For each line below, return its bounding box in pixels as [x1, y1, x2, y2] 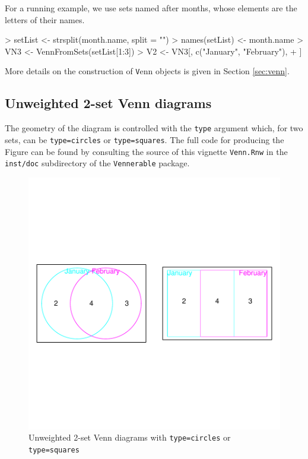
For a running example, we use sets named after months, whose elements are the [5, 2, 297, 14]
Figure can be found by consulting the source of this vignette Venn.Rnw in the [5, 145, 288, 157]
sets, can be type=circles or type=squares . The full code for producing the [5, 133, 284, 145]
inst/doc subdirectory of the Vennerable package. [5, 157, 190, 169]
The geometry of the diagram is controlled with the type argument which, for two [5, 122, 303, 134]
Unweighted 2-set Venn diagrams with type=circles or [28, 431, 231, 444]
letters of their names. [5, 13, 85, 26]
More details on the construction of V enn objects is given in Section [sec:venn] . [5, 65, 290, 77]
